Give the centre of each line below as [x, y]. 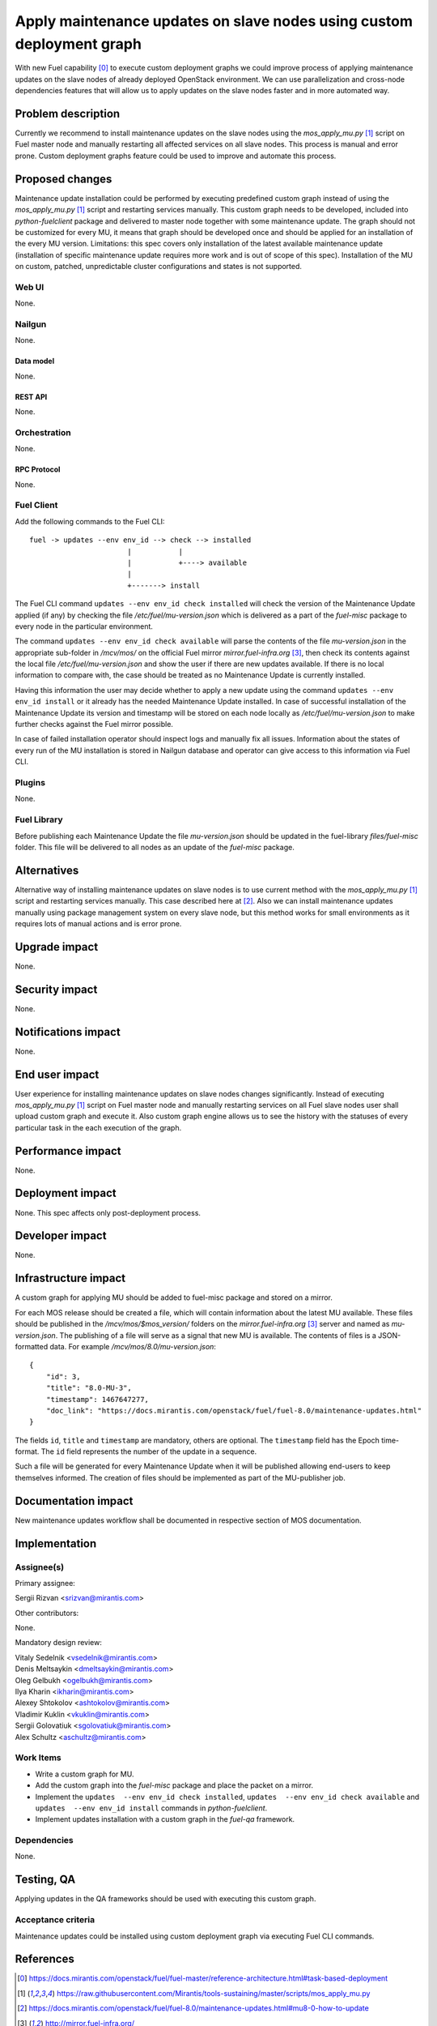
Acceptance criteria [55, 1920]
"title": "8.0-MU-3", [89, 1388]
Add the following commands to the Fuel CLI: [90, 521]
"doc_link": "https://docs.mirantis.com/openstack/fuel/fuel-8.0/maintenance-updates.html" [234, 1411]
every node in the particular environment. [84, 626]
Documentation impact [74, 1500]
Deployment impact [66, 1193]
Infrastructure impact [70, 1278]
